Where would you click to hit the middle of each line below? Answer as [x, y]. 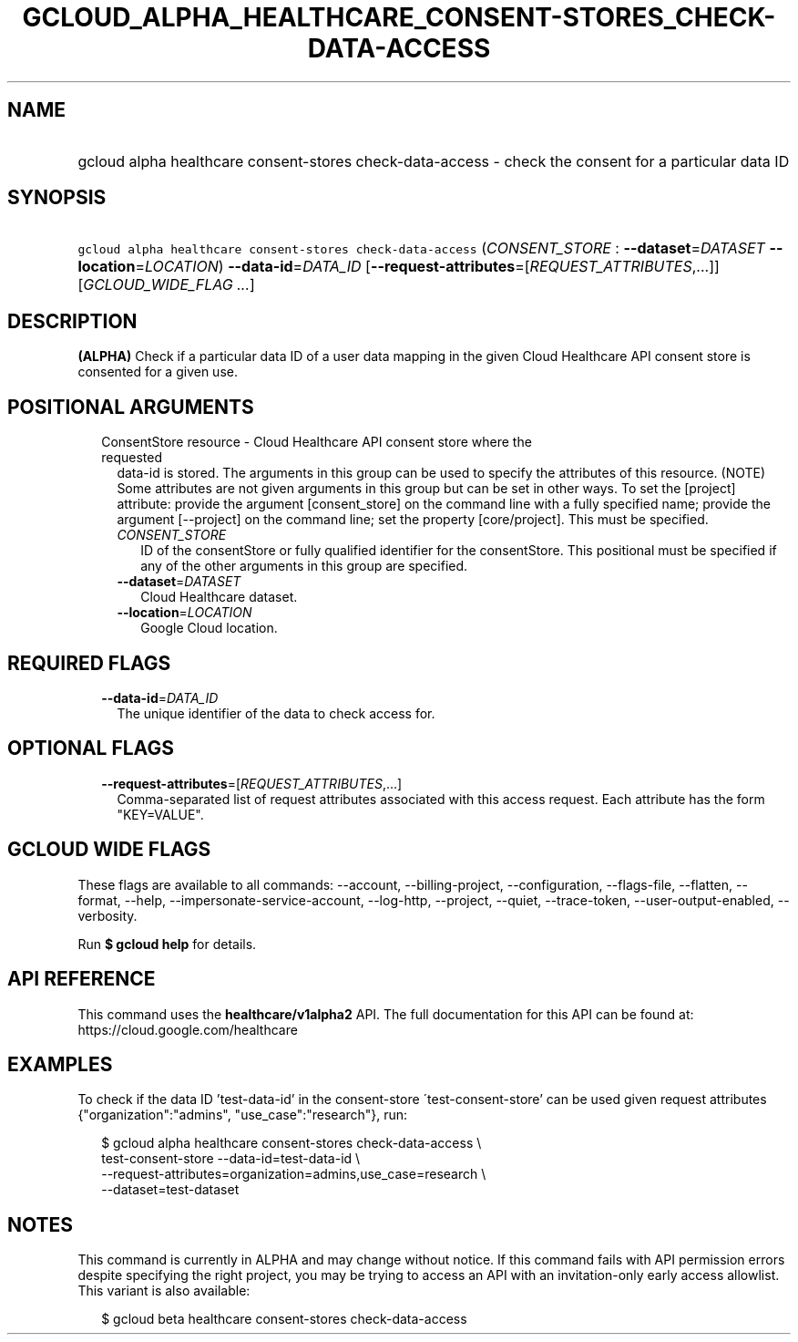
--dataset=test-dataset [170, 1190]
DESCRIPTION [72, 321]
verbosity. [107, 915]
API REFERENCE [82, 979]
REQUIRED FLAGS [89, 663]
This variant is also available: [164, 1291]
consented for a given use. [158, 372]
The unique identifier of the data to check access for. [276, 713]
